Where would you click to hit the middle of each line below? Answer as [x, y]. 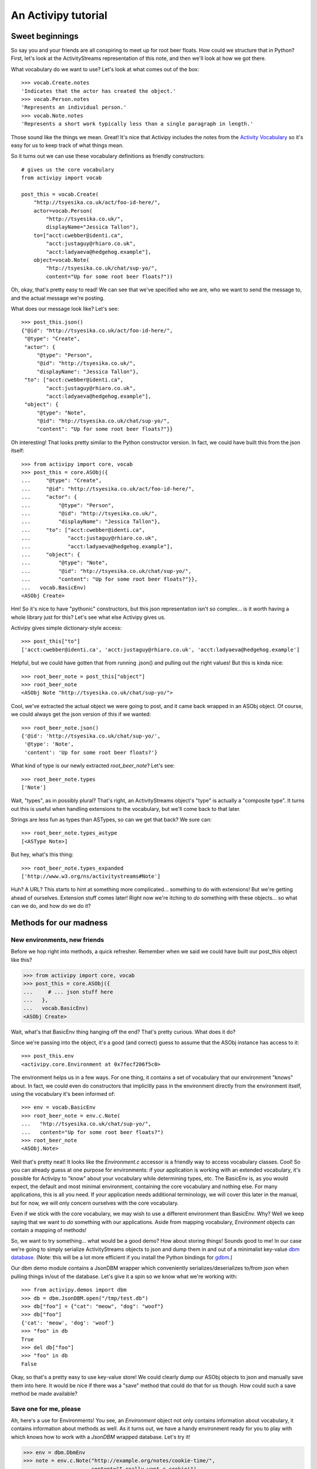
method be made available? [44, 1393]
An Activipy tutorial [59, 15]
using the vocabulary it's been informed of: [63, 1094]
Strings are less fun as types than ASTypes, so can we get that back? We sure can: [111, 820]
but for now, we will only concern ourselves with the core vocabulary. [95, 1203]
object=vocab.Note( [61, 260]
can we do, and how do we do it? [51, 906]
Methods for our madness [59, 923]
